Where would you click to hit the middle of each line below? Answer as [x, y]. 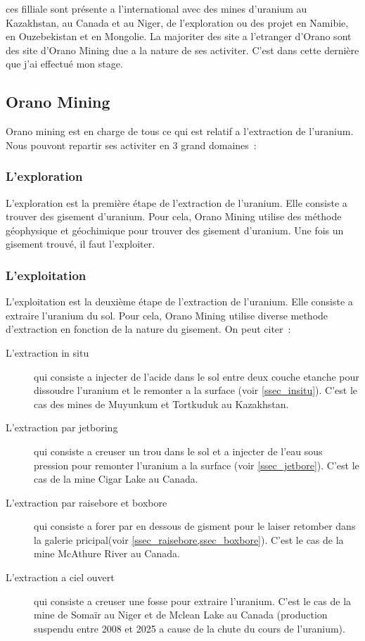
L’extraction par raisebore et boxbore [87, 502]
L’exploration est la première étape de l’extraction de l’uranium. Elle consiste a [177, 202]
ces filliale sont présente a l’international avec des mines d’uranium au [156, 8]
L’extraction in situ [47, 352]
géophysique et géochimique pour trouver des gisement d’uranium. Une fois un [175, 230]
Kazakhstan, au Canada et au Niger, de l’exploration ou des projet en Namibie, [177, 22]
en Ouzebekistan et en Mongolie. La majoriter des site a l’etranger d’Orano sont [179, 36]
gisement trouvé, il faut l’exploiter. [81, 244]
